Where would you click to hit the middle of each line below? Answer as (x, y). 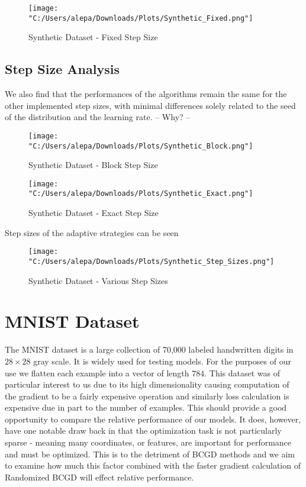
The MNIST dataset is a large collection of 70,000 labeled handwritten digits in (149, 349)
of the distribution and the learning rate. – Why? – (98, 117)
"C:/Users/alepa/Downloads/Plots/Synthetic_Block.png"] (141, 146)
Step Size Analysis (62, 69)
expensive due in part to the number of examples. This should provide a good (146, 407)
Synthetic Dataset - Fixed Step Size (93, 37)
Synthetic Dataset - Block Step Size (93, 165)
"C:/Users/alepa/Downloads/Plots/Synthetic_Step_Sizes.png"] (152, 261)
